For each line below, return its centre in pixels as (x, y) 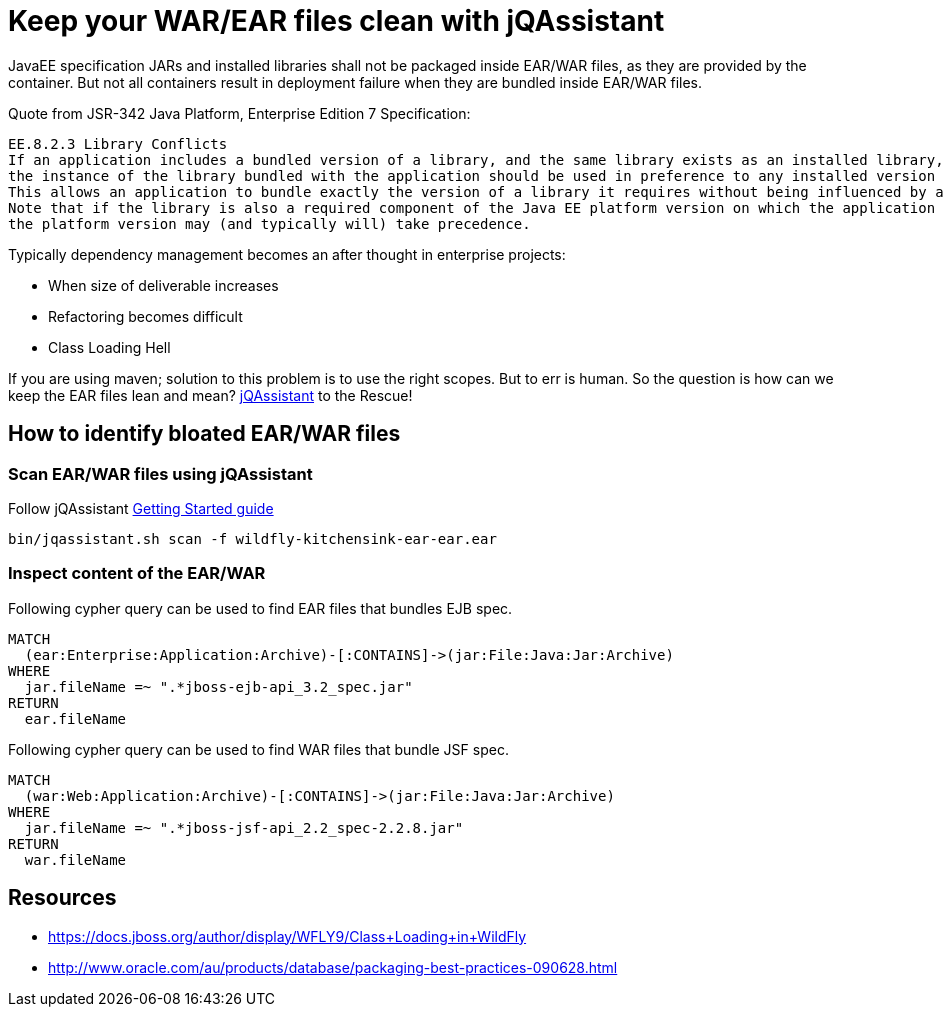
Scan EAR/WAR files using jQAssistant (160, 473)
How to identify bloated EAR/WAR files (204, 434)
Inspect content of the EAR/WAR (137, 573)
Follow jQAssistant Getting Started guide (141, 508)
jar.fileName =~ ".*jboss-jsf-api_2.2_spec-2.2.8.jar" (244, 827)
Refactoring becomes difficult (145, 316)
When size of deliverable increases (163, 285)
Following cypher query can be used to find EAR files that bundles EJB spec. (260, 608)
